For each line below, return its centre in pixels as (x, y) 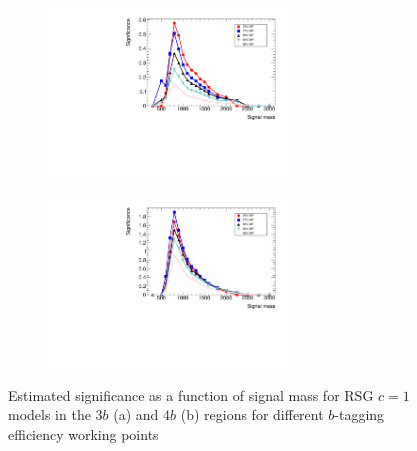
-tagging (359, 414)
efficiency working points (83, 433)
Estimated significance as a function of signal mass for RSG (191, 394)
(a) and (136, 414)
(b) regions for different (252, 414)
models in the (49, 414)
